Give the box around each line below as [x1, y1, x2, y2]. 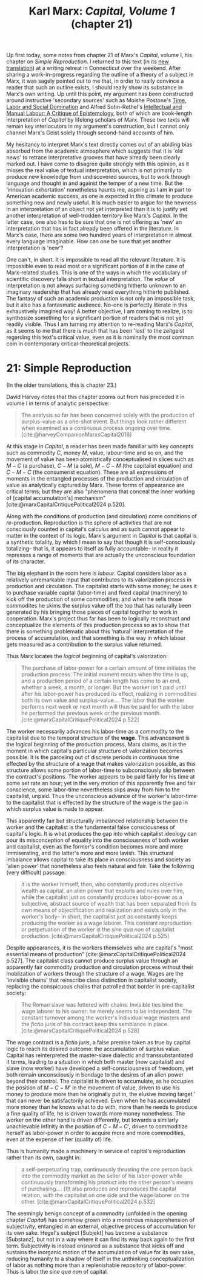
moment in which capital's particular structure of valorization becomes [6, 747, 183, 755]
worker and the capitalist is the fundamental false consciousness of [6, 824, 175, 831]
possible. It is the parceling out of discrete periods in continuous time [6, 754, 179, 761]
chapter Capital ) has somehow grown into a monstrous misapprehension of [6, 1217, 195, 1224]
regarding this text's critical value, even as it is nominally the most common [6, 333, 194, 341]
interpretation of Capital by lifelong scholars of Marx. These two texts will [6, 116, 190, 123]
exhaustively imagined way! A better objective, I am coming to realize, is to [6, 308, 193, 315]
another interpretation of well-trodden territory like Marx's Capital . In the [6, 212, 188, 220]
